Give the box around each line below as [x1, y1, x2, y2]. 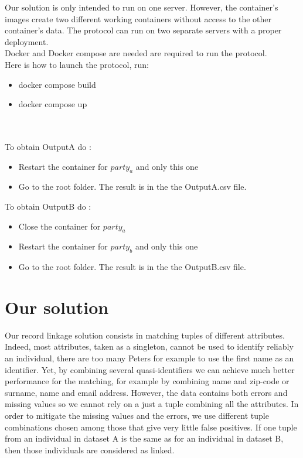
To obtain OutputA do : [5, 140, 91, 152]
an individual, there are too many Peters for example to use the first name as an [5, 352, 294, 364]
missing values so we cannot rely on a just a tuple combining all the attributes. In [5, 398, 299, 410]
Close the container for [18, 220, 101, 232]
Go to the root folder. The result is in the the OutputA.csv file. [18, 180, 247, 193]
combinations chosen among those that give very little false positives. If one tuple [5, 421, 297, 433]
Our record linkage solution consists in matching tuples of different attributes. [5, 329, 285, 341]
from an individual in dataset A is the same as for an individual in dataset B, [5, 432, 284, 445]
